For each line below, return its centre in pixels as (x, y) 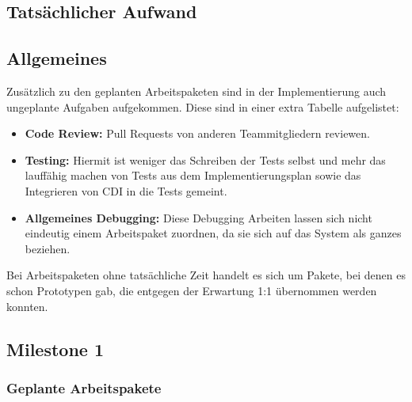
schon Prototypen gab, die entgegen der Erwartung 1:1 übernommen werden (192, 290)
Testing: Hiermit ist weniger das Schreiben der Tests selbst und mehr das (205, 159)
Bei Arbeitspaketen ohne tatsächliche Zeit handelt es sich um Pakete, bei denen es (206, 275)
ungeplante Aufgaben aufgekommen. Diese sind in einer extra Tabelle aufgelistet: (203, 106)
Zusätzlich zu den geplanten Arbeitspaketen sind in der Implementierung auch (196, 91)
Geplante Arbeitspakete (84, 387)
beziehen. (48, 248)
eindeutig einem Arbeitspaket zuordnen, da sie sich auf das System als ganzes (213, 233)
